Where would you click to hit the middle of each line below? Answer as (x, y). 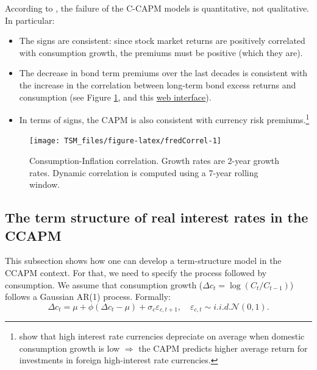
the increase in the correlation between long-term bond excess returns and (158, 84)
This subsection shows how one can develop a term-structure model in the (143, 261)
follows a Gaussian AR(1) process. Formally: (88, 297)
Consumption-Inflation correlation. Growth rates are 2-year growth (155, 161)
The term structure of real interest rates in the (157, 217)
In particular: (30, 20)
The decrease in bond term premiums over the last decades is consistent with (163, 73)
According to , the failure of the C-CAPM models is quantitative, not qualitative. (157, 8)
